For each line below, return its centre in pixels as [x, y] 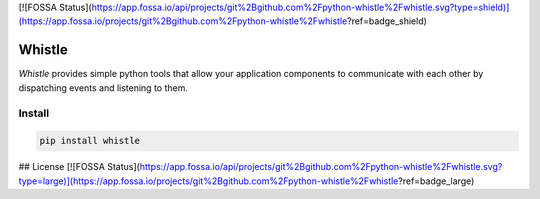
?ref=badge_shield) [386, 21]
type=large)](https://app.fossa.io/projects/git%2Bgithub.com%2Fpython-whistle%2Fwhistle [208, 181]
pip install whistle [89, 141]
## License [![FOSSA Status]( [79, 167]
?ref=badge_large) [436, 181]
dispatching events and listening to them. [103, 87]
